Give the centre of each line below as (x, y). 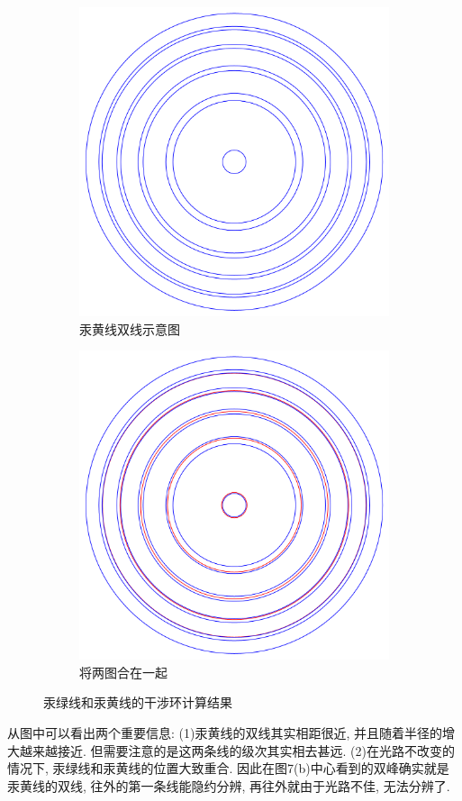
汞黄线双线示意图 (130, 328)
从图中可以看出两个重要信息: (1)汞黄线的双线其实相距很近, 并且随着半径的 (225, 732)
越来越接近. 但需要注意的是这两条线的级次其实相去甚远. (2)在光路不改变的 (237, 750)
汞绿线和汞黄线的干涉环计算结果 (138, 702)
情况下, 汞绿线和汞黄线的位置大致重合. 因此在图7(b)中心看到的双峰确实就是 (228, 768)
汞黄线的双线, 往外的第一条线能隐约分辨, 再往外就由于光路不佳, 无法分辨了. (229, 785)
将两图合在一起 (123, 672)
